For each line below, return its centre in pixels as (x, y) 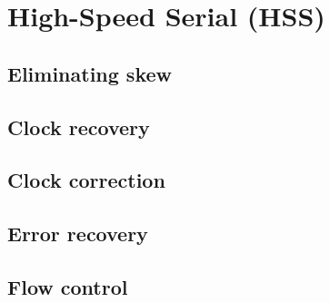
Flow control (68, 286)
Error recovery (78, 234)
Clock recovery (79, 127)
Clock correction (86, 180)
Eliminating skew (90, 73)
